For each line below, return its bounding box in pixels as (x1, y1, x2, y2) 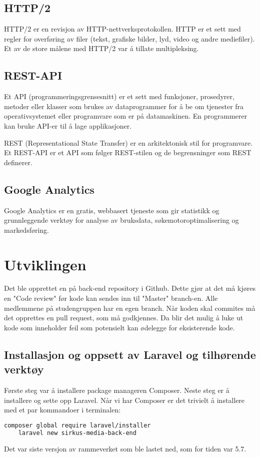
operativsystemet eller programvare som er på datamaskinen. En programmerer (4, 111, 247, 121)
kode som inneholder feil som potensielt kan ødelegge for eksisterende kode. (4, 322, 235, 332)
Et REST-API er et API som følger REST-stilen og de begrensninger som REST (4, 147, 251, 158)
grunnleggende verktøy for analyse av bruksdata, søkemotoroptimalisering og (4, 215, 239, 225)
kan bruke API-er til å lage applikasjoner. (4, 120, 132, 131)
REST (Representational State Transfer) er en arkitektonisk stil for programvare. (4, 137, 253, 148)
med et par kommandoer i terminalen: (4, 404, 121, 415)
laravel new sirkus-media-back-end (18, 429, 136, 436)
